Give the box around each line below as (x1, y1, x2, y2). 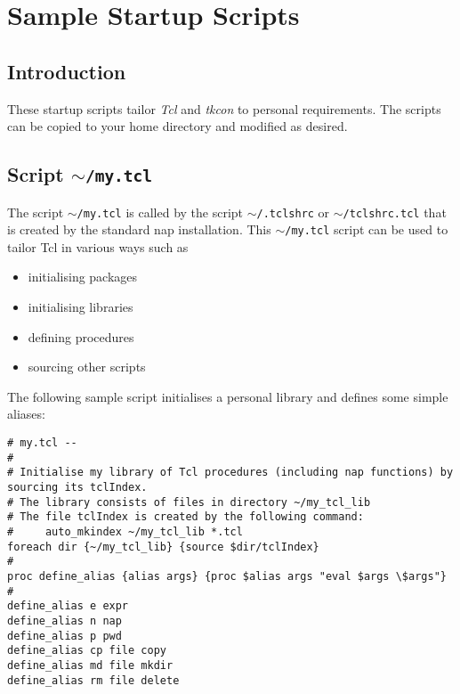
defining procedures (28, 327, 134, 346)
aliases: (7, 404, 45, 423)
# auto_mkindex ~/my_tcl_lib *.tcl (7, 525, 243, 538)
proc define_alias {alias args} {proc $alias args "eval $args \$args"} (7, 569, 447, 583)
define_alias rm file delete (7, 674, 180, 687)
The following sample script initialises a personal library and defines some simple (7, 387, 448, 405)
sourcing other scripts (28, 357, 146, 376)
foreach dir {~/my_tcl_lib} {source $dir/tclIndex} (7, 540, 319, 553)
